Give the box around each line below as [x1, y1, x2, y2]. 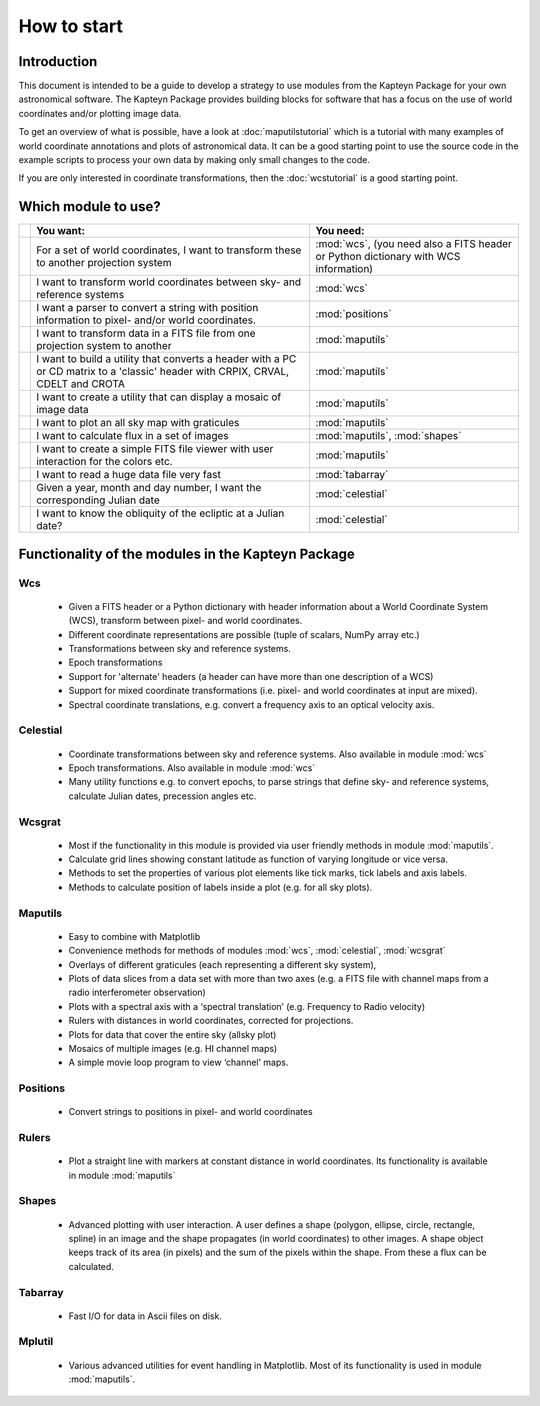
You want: [36, 224, 85, 238]
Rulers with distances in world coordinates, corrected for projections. [68, 1015, 354, 1027]
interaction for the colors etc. [36, 455, 174, 469]
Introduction [18, 53, 98, 70]
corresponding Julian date [36, 493, 160, 507]
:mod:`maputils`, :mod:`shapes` [315, 429, 462, 443]
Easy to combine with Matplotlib [68, 930, 201, 942]
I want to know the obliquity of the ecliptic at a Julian [36, 506, 285, 520]
